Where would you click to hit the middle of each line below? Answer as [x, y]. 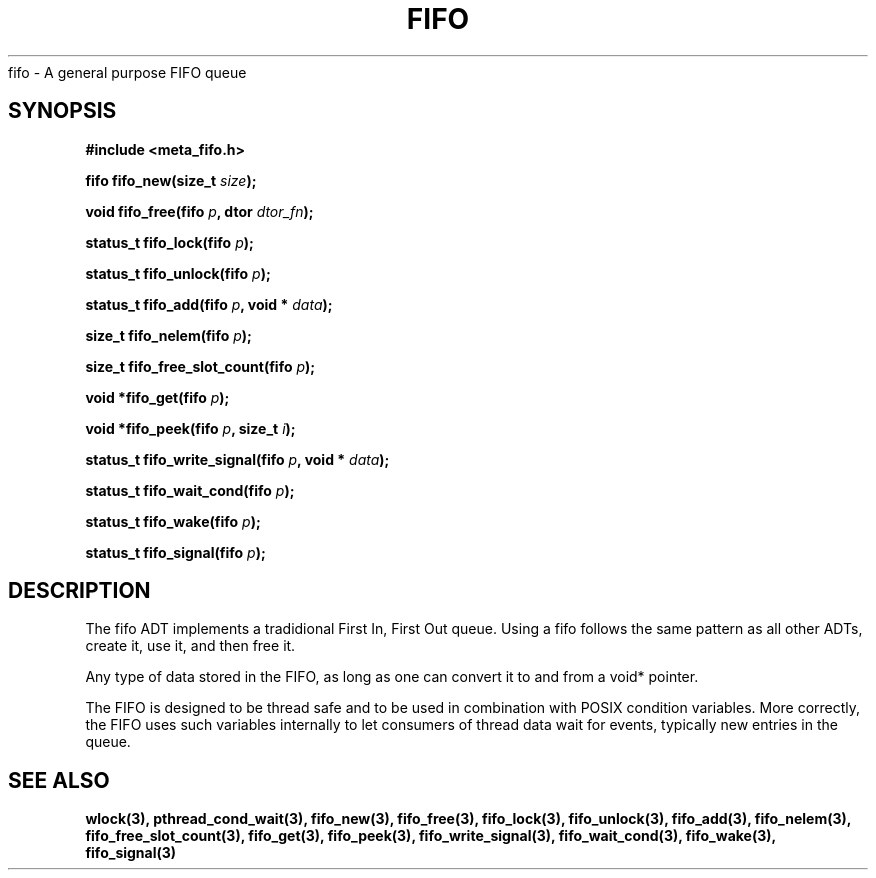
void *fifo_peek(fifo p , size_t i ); [190, 428]
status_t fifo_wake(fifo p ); [173, 521]
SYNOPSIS [62, 111]
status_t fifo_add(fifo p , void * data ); [209, 304]
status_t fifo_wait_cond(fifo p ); [190, 490]
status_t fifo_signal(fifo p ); [175, 552]
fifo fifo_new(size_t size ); [171, 180]
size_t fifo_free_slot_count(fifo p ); [200, 366]
